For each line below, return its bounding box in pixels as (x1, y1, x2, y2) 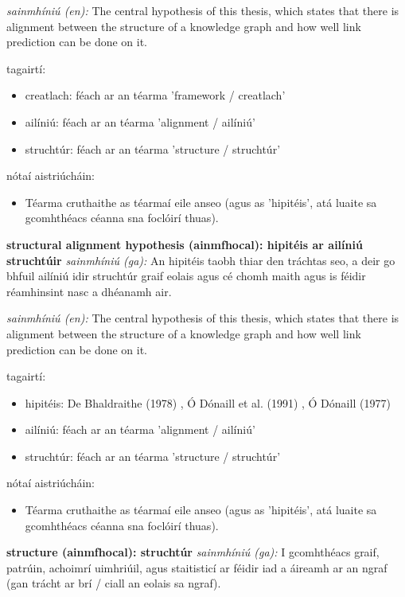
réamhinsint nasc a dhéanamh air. (6, 283, 172, 299)
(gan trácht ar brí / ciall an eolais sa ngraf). (6, 575, 221, 591)
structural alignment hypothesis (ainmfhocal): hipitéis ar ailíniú (6, 236, 363, 252)
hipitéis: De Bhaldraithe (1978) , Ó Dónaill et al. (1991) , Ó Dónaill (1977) (25, 394, 391, 411)
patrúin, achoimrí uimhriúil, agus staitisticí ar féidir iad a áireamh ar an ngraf (6, 559, 387, 576)
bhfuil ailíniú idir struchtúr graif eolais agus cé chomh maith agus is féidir (6, 267, 366, 284)
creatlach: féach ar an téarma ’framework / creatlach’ (25, 87, 286, 103)
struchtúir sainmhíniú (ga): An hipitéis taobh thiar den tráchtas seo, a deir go (6, 252, 395, 268)
